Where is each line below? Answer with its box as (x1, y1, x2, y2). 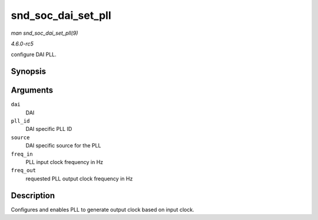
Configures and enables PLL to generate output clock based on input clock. (11, 206, 194, 213)
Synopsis (11, 67, 47, 77)
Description (11, 191, 55, 201)
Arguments (11, 86, 54, 96)
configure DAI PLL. (11, 51, 57, 58)
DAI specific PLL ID (25, 126, 72, 133)
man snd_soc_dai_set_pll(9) (11, 29, 78, 37)
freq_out (11, 167, 37, 174)
